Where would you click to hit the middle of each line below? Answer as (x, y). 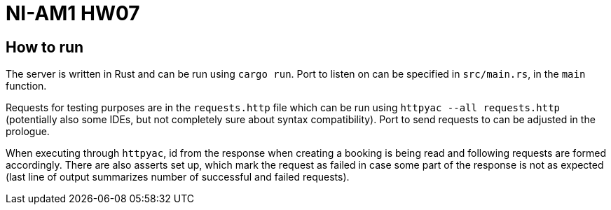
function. (26, 86)
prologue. (28, 132)
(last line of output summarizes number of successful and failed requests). (178, 177)
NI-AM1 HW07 (73, 13)
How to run (45, 47)
